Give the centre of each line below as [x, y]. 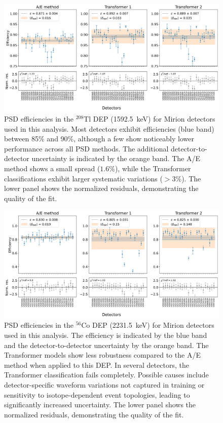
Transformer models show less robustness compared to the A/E [102, 355]
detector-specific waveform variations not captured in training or [104, 384]
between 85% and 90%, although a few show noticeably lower [99, 139]
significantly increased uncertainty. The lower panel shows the [100, 405]
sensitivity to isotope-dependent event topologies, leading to [97, 394]
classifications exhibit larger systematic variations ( [83, 178]
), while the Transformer [153, 168]
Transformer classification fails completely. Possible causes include [106, 375]
